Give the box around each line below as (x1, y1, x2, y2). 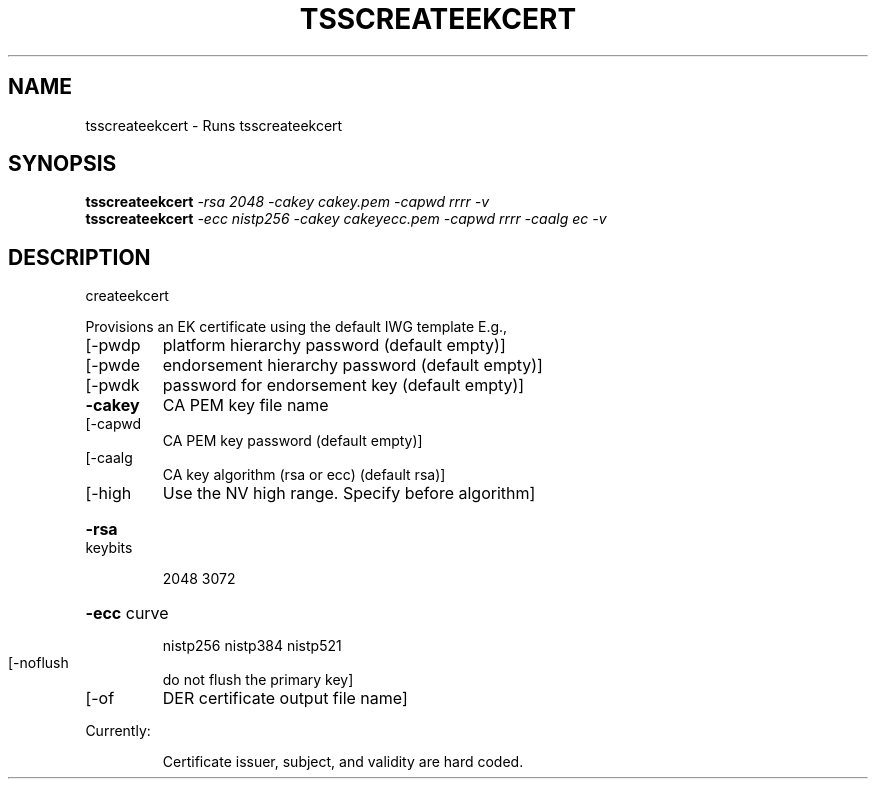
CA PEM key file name (162, 395, 329, 416)
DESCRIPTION (8, 244, 151, 270)
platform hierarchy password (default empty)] (162, 335, 506, 356)
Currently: (85, 722, 151, 740)
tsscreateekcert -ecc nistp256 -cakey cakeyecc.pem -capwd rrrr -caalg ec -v (85, 210, 607, 228)
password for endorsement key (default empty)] (162, 375, 525, 396)
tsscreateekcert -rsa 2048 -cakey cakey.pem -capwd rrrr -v (85, 193, 490, 211)
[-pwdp (85, 335, 141, 356)
